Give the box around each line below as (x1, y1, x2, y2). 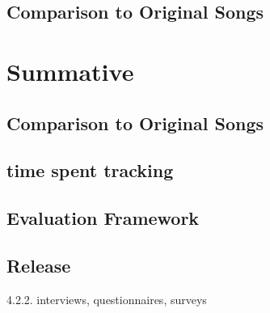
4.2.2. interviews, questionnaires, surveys (6, 290, 207, 307)
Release (6, 252, 71, 277)
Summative (6, 54, 134, 87)
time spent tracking (6, 158, 174, 183)
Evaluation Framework (6, 205, 200, 231)
